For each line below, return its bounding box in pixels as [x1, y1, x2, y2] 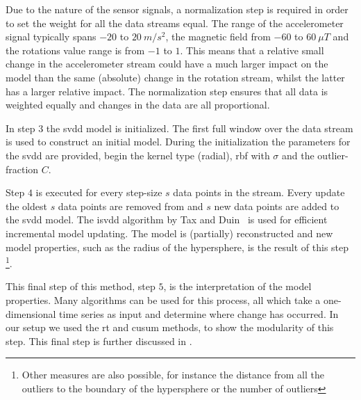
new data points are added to [214, 198, 339, 213]
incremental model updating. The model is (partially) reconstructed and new [6, 225, 333, 240]
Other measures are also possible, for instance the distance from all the [22, 367, 324, 382]
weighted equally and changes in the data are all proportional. [6, 97, 270, 112]
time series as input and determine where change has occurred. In [59, 306, 339, 321]
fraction [6, 161, 39, 176]
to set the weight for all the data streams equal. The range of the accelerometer [6, 15, 344, 30]
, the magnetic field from [165, 29, 271, 44]
